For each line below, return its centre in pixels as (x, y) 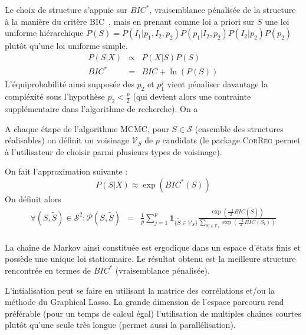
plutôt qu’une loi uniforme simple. (66, 46)
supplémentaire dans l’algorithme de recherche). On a (101, 108)
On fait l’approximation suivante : (66, 171)
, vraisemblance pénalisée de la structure (223, 9)
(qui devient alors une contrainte (192, 96)
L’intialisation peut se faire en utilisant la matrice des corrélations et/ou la (140, 290)
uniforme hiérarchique (44, 33)
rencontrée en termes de (48, 270)
